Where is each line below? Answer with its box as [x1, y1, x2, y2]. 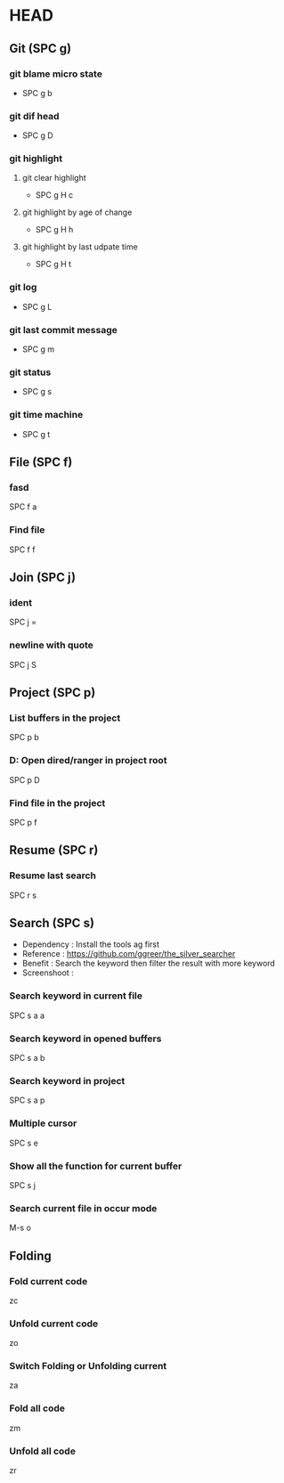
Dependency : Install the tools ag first [21, 939, 160, 949]
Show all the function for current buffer [9, 1160, 183, 1172]
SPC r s [9, 890, 37, 900]
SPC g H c [35, 190, 74, 200]
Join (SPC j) [9, 570, 77, 585]
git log [9, 281, 37, 294]
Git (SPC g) [9, 41, 72, 56]
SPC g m [21, 344, 55, 354]
